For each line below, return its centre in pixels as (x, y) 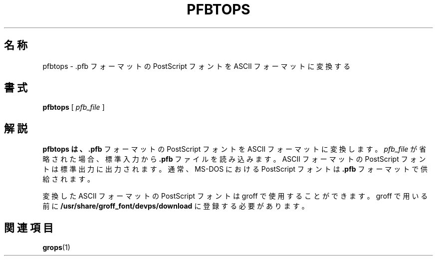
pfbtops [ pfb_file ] (74, 107)
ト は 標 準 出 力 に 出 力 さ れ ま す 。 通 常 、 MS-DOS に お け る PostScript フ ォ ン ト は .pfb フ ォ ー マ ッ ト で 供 (235, 169)
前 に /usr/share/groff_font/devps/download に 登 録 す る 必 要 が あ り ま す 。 (176, 206)
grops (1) (56, 248)
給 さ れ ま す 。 (69, 179)
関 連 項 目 (29, 228)
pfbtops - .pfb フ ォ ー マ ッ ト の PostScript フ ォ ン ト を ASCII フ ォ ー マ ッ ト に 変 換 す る (197, 66)
